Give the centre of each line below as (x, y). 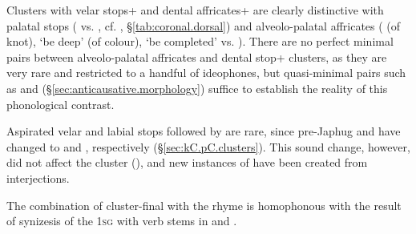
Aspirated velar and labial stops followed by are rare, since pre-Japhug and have (204, 131)
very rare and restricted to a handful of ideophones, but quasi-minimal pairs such (206, 73)
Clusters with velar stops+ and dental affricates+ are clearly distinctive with (195, 10)
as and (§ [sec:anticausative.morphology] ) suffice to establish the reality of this (197, 88)
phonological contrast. (61, 104)
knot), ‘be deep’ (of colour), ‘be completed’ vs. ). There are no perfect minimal (200, 41)
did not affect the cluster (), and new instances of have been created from (187, 162)
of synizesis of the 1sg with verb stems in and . (122, 221)
